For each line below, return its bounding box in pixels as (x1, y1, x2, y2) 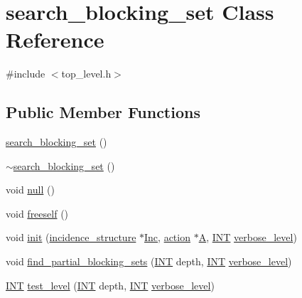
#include (6, 66, 45, 81)
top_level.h (61, 66, 112, 81)
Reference (6, 25, 104, 54)
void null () (6, 182, 55, 197)
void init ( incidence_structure (6, 230, 136, 245)
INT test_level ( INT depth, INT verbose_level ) (6, 277, 215, 292)
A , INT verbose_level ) (198, 230, 297, 245)
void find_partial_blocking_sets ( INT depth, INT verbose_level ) (6, 254, 292, 269)
